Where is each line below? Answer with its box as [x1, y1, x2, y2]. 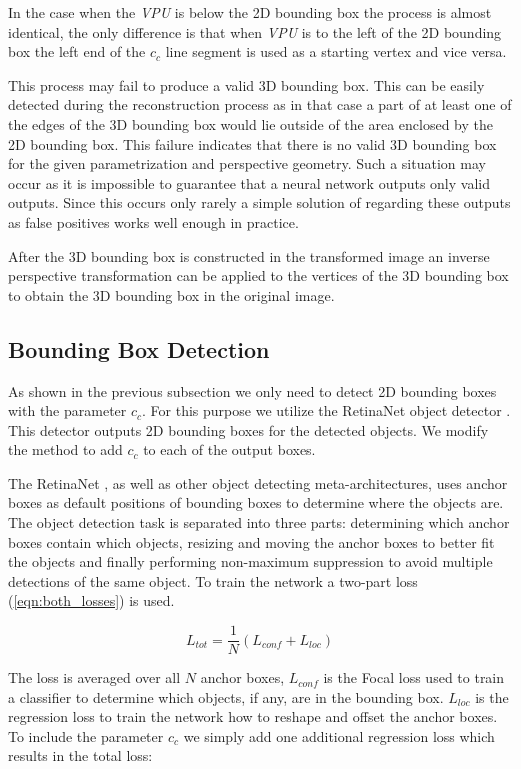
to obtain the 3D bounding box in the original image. [8, 284, 335, 305]
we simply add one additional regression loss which [183, 725, 495, 746]
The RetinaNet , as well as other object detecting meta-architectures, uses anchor [8, 472, 508, 493]
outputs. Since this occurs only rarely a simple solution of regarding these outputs [8, 192, 511, 213]
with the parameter [8, 400, 127, 421]
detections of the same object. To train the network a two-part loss [8, 570, 418, 591]
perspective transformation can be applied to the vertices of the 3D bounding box [8, 265, 509, 286]
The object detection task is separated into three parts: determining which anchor [8, 512, 510, 533]
